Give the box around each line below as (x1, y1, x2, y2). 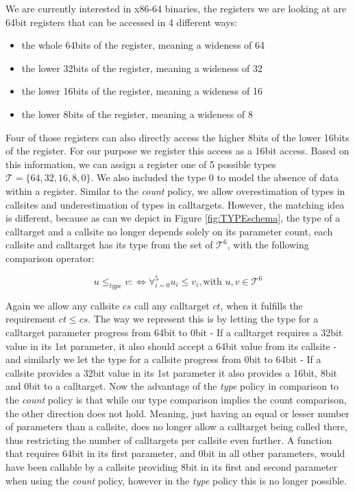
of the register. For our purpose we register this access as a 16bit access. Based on (5, 143, 350, 158)
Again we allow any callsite (5, 298, 120, 312)
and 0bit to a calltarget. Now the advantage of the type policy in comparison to (5, 379, 339, 393)
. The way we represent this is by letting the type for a (88, 312, 319, 326)
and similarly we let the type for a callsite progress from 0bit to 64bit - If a (5, 352, 321, 366)
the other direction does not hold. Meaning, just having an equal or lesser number (5, 406, 350, 420)
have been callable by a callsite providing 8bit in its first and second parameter (5, 459, 338, 473)
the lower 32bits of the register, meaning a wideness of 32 (21, 60, 262, 75)
